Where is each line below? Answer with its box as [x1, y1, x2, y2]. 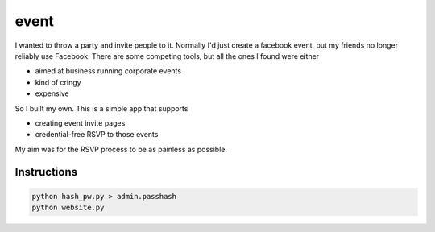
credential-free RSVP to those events [35, 130, 159, 139]
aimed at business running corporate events [35, 66, 181, 76]
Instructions [14, 165, 78, 179]
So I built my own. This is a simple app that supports [14, 103, 188, 113]
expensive [35, 89, 70, 98]
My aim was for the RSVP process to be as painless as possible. [14, 144, 227, 154]
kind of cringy [35, 77, 81, 87]
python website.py [31, 203, 105, 213]
